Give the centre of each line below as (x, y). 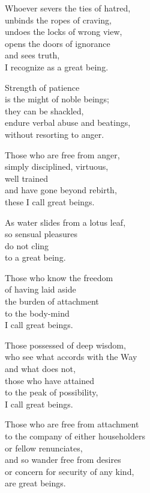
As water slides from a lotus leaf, (65, 222)
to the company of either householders (75, 436)
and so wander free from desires (63, 460)
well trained (26, 178)
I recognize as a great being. (57, 67)
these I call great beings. (50, 201)
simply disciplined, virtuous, (57, 166)
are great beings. (35, 483)
